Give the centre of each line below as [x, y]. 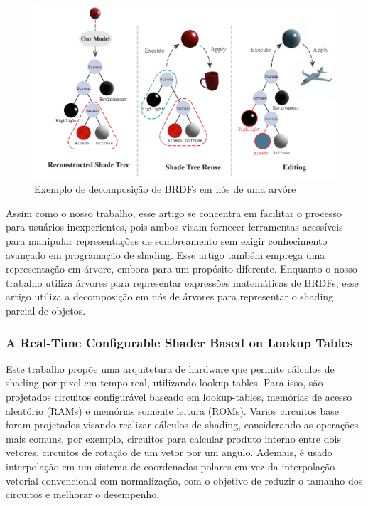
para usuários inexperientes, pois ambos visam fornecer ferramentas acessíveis [174, 227]
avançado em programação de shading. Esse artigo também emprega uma [166, 254]
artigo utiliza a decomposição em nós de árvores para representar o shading [170, 296]
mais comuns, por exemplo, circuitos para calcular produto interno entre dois [173, 438]
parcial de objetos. [46, 311]
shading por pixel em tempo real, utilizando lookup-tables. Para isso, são [164, 383]
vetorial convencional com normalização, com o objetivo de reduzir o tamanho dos [184, 480]
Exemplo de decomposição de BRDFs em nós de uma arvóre [165, 189]
